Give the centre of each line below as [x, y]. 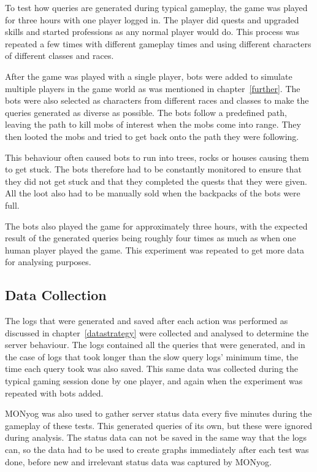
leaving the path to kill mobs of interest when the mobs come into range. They [153, 124]
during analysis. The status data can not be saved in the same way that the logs [156, 437]
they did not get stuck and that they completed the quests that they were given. [156, 181]
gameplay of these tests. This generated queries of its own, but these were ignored [159, 425]
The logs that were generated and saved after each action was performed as [147, 321]
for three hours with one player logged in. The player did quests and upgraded [152, 19]
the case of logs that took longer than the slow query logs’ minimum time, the [152, 356]
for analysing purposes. [48, 262]
